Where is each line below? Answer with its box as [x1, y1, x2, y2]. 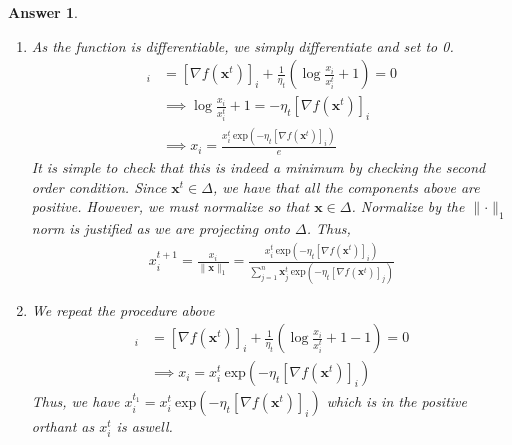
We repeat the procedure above [31, 299, 215, 320]
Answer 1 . [8, 2, 78, 22]
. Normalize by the [351, 196, 465, 217]
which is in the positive [326, 391, 467, 412]
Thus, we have [31, 391, 120, 412]
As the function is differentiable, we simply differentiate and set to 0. [31, 35, 454, 56]
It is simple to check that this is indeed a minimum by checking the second [31, 157, 486, 178]
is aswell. [116, 416, 173, 437]
